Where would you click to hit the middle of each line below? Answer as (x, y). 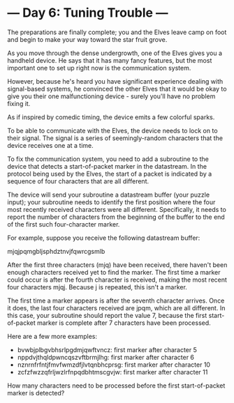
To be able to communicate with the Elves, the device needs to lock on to (112, 130)
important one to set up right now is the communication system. (99, 68)
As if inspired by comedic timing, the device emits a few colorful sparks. (111, 117)
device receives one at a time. (51, 145)
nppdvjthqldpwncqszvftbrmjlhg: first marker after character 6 (105, 357)
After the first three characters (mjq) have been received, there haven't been (117, 265)
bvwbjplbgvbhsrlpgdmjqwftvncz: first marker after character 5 (107, 349)
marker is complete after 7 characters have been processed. (124, 323)
